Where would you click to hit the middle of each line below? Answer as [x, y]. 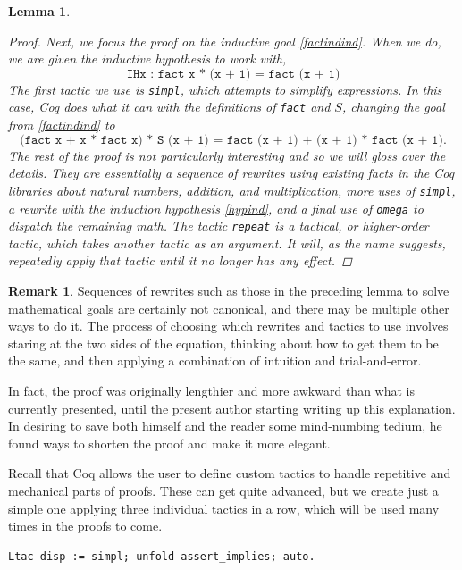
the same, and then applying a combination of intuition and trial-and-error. [215, 360]
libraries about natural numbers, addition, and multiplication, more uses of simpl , [232, 190]
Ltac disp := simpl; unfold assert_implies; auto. [162, 556]
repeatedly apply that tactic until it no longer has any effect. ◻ [180, 260]
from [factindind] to [62, 125]
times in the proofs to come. [85, 526]
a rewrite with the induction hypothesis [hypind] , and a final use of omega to [216, 208]
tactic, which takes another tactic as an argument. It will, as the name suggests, [227, 243]
